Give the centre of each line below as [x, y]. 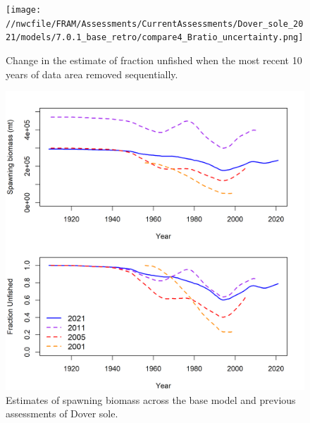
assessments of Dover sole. [62, 413]
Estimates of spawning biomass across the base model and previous [151, 399]
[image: [24, 10]
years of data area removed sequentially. [92, 74]
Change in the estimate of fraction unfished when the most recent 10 [154, 60]
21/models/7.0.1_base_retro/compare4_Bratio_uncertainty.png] [155, 38]
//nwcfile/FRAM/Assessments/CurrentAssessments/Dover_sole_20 [155, 24]
